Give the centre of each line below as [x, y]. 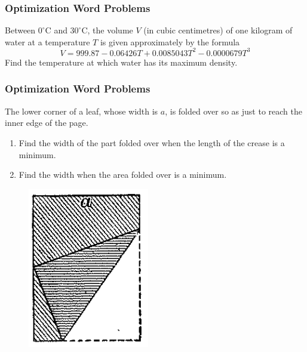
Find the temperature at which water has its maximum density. [121, 62]
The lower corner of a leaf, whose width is [82, 111]
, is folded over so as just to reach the [234, 111]
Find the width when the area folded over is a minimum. [123, 175]
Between [20, 30]
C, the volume [107, 30]
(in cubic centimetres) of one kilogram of [218, 30]
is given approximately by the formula [170, 41]
